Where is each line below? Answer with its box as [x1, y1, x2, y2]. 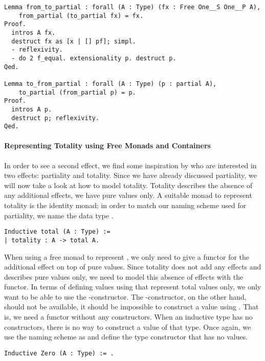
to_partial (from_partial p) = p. [18, 88, 136, 96]
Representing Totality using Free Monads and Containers [4, 140, 211, 151]
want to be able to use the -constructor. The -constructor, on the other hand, [4, 291, 247, 302]
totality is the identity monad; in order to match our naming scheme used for [4, 200, 247, 211]
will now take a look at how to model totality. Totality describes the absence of [4, 179, 253, 190]
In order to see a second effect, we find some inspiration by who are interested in [4, 160, 257, 170]
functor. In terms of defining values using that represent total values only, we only [4, 281, 261, 292]
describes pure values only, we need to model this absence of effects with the [4, 271, 244, 282]
